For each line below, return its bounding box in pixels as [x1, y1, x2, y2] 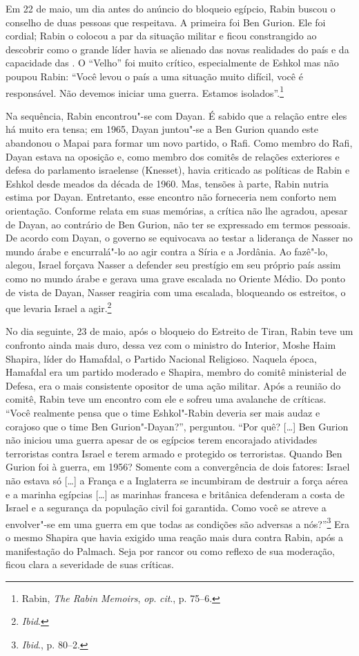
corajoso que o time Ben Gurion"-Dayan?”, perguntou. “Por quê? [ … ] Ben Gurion [6, 419, 349, 433]
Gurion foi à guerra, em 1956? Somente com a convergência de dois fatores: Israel [6, 459, 350, 474]
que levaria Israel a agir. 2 [6, 299, 112, 315]
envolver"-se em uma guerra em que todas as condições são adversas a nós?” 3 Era [6, 514, 350, 531]
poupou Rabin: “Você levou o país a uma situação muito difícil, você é [6, 69, 303, 83]
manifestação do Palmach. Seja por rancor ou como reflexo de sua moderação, [6, 543, 335, 558]
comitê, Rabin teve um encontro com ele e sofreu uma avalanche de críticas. [6, 392, 327, 406]
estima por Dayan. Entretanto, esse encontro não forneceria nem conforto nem [6, 190, 337, 204]
